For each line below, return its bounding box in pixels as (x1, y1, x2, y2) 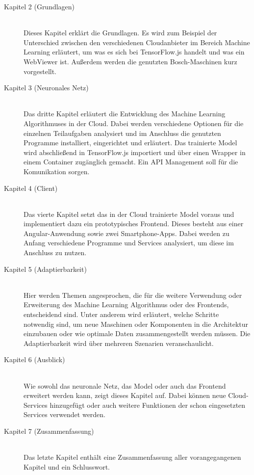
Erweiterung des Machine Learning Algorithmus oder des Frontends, (24, 299, 229, 310)
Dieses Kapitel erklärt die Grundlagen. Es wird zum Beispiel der (24, 27, 217, 38)
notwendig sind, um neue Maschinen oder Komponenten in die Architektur (24, 318, 249, 329)
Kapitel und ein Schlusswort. (24, 461, 110, 472)
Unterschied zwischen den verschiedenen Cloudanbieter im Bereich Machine (24, 37, 250, 47)
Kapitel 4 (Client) (4, 183, 58, 193)
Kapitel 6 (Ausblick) (4, 354, 65, 365)
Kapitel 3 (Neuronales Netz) (4, 82, 89, 93)
